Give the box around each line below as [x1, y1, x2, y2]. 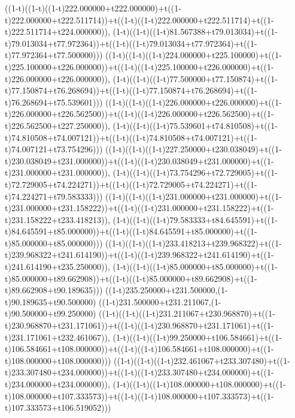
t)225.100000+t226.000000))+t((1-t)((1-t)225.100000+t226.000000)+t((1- [5, 60, 274, 73]
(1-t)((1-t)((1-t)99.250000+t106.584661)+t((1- [112, 330, 282, 343]
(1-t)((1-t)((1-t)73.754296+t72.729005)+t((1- [112, 166, 278, 179]
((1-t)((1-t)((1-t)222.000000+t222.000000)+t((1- [5, 2, 181, 14]
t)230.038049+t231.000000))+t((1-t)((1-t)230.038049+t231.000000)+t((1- [5, 154, 274, 167]
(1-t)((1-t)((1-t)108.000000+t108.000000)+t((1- [112, 378, 286, 390]
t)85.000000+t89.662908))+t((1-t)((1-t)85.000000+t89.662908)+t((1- [5, 272, 257, 284]
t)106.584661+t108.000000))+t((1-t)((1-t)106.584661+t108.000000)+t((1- [5, 342, 274, 355]
